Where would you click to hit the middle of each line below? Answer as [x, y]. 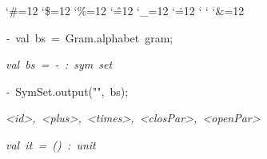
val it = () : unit [51, 144]
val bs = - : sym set [59, 64]
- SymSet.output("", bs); [67, 91]
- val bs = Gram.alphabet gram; [90, 37]
